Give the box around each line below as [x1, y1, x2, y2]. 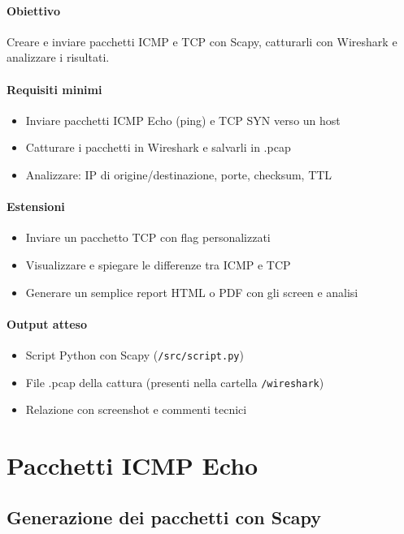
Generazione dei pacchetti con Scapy [7, 504, 322, 529]
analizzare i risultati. [7, 49, 110, 66]
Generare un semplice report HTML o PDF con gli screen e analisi [25, 283, 358, 300]
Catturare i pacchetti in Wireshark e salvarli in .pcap [25, 139, 291, 156]
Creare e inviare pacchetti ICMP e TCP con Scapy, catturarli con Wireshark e [7, 32, 397, 50]
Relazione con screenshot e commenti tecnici [25, 401, 247, 418]
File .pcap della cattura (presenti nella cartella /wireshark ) [25, 373, 324, 390]
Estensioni [7, 198, 65, 215]
